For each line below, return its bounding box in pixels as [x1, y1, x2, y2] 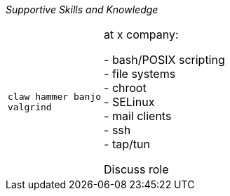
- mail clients [104, 109, 172, 123]
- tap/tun [104, 137, 150, 151]
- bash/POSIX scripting [104, 53, 225, 67]
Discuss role [104, 162, 169, 176]
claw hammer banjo [8, 91, 102, 102]
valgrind [8, 102, 52, 112]
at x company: [104, 27, 179, 41]
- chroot [104, 81, 147, 95]
